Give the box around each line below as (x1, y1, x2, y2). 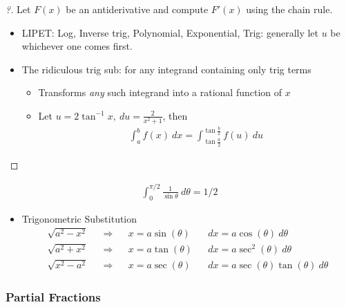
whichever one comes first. (21, 39, 133, 53)
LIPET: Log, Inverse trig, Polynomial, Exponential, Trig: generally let (21, 25, 319, 39)
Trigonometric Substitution (21, 211, 137, 225)
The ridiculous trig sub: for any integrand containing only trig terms (21, 62, 311, 76)
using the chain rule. (246, 2, 333, 16)
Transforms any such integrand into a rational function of (38, 85, 282, 100)
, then (162, 108, 188, 122)
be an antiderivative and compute (66, 2, 209, 16)
